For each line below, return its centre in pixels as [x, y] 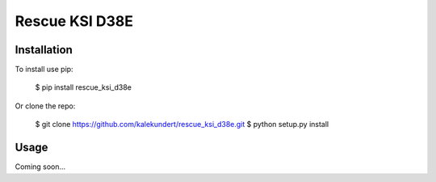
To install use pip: [44, 70]
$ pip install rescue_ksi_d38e [84, 87]
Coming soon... [40, 167]
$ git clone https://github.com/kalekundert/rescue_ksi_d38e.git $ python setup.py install [182, 125]
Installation [44, 50]
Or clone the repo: [45, 106]
